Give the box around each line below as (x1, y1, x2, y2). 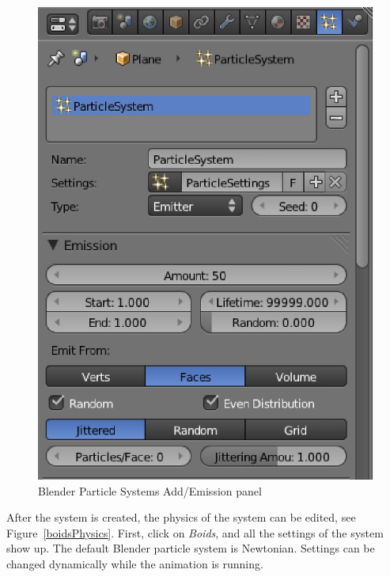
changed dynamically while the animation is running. (6, 556, 263, 571)
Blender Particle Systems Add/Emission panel (38, 482, 262, 499)
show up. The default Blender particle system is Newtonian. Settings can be (6, 540, 375, 556)
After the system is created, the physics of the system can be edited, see (6, 509, 356, 526)
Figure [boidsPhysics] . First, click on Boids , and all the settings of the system (6, 524, 384, 541)
